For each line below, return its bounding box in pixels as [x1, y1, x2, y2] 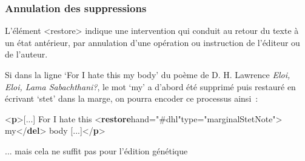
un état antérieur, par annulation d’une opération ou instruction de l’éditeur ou [5, 36, 300, 48]
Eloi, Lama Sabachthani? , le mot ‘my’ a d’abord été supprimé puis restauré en [5, 80, 296, 93]
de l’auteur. [5, 48, 48, 61]
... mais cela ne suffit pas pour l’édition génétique [5, 144, 188, 157]
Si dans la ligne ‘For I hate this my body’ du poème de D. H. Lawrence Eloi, [5, 68, 290, 80]
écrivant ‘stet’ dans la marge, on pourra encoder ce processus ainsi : [5, 92, 258, 105]
